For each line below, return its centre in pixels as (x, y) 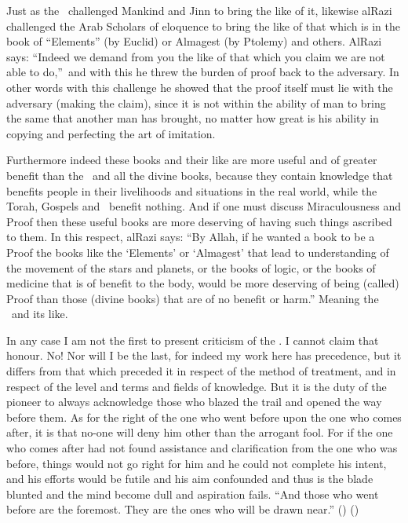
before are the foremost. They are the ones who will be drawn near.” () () (183, 509)
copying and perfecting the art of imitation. (111, 133)
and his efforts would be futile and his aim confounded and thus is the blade (190, 479)
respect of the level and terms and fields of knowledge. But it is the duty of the (197, 386)
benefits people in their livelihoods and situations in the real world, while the (192, 190)
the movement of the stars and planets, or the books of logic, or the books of (191, 267)
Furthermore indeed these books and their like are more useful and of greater (192, 160)
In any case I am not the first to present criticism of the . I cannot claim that (193, 340)
